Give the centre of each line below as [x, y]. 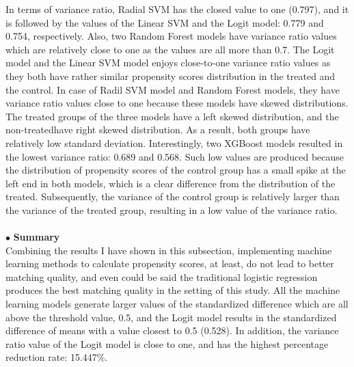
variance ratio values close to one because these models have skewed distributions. [177, 103]
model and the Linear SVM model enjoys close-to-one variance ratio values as [168, 63]
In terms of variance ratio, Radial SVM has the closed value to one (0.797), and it [177, 9]
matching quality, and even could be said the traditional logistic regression [162, 276]
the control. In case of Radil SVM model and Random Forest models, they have [173, 89]
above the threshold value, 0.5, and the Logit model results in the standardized [171, 317]
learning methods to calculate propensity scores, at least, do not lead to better [170, 263]
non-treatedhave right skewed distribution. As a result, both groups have [158, 130]
